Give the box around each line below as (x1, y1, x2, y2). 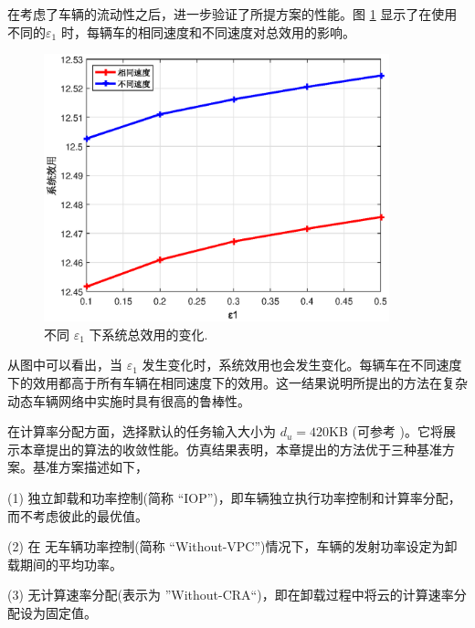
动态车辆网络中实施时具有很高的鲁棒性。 (7, 391, 250, 410)
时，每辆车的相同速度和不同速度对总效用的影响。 (60, 22, 355, 41)
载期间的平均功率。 (7, 554, 122, 573)
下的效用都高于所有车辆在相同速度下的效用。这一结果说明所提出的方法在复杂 (7, 373, 468, 392)
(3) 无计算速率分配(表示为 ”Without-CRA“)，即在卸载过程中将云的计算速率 (7, 585, 454, 604)
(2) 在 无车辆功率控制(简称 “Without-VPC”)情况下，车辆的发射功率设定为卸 (7, 537, 458, 556)
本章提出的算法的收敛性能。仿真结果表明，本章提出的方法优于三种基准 (19, 439, 442, 458)
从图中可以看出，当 (7, 355, 122, 374)
